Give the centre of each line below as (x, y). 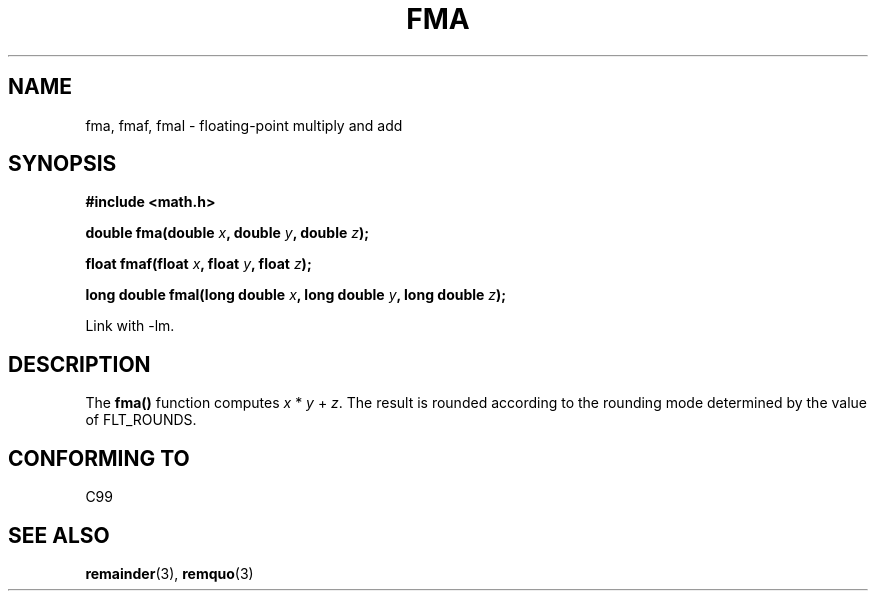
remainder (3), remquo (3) (169, 573)
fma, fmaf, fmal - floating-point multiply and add (244, 125)
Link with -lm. (130, 326)
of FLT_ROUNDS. (141, 420)
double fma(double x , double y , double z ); (227, 233)
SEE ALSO (59, 535)
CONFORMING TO (99, 458)
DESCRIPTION (79, 364)
